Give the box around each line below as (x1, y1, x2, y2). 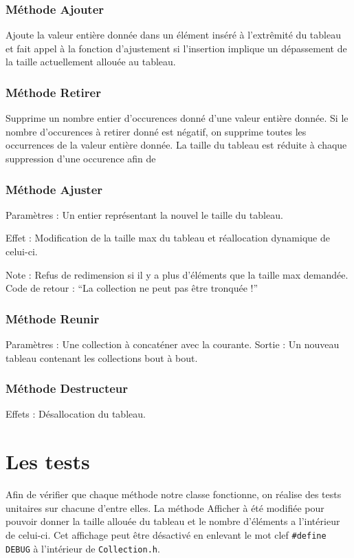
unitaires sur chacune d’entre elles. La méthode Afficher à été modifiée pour (5, 500, 324, 515)
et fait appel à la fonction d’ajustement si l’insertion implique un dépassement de (5, 41, 347, 55)
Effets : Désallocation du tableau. (5, 407, 146, 421)
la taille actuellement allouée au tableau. (5, 54, 176, 69)
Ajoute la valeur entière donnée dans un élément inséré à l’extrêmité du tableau (5, 28, 341, 42)
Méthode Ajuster (5, 180, 103, 197)
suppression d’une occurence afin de (5, 151, 156, 165)
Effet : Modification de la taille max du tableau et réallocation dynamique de (5, 230, 330, 245)
